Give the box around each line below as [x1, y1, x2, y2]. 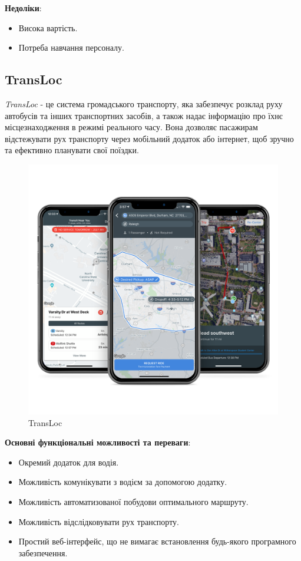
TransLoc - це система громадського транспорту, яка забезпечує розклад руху [5, 97, 283, 110]
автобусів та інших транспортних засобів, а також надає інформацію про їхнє [5, 109, 283, 121]
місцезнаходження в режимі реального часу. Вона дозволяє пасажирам [5, 121, 258, 133]
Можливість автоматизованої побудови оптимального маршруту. [18, 495, 249, 507]
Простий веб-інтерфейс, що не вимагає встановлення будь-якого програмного [18, 535, 296, 547]
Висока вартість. [18, 21, 78, 34]
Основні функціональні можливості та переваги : [5, 436, 191, 448]
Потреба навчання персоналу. [18, 41, 124, 54]
